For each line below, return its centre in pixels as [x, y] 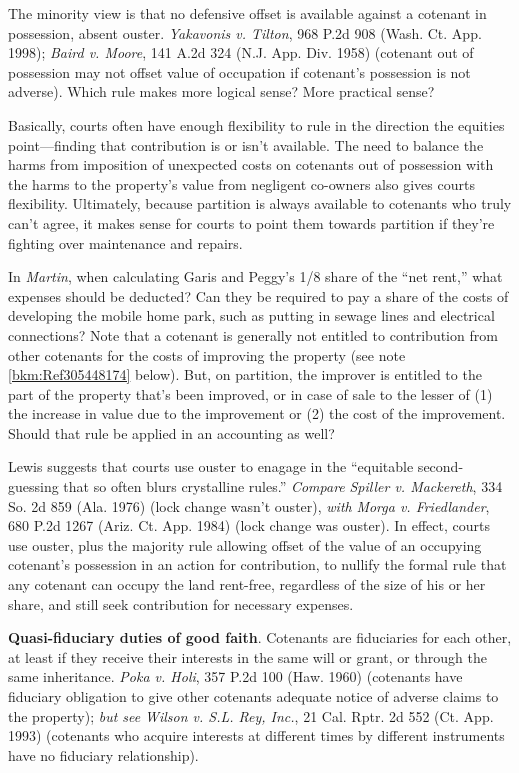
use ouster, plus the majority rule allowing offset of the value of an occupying [245, 544]
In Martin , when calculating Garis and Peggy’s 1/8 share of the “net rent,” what [255, 276]
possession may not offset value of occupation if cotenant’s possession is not [239, 71]
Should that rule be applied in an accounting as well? [171, 432]
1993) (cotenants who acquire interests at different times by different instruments [256, 735]
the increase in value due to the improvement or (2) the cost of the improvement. [257, 413]
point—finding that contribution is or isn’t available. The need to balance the [246, 144]
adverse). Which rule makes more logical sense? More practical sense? [221, 91]
